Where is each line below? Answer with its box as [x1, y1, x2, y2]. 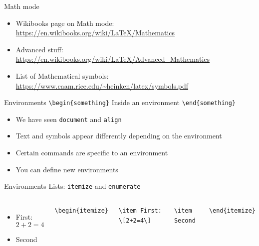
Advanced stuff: [15, 44, 63, 54]
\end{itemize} [209, 207, 256, 214]
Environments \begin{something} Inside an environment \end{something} [4, 97, 236, 108]
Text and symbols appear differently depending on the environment [15, 130, 222, 141]
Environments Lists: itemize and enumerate [4, 181, 141, 191]
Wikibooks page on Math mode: [15, 17, 114, 28]
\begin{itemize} [54, 207, 108, 214]
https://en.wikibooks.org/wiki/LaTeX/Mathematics [15, 27, 175, 38]
